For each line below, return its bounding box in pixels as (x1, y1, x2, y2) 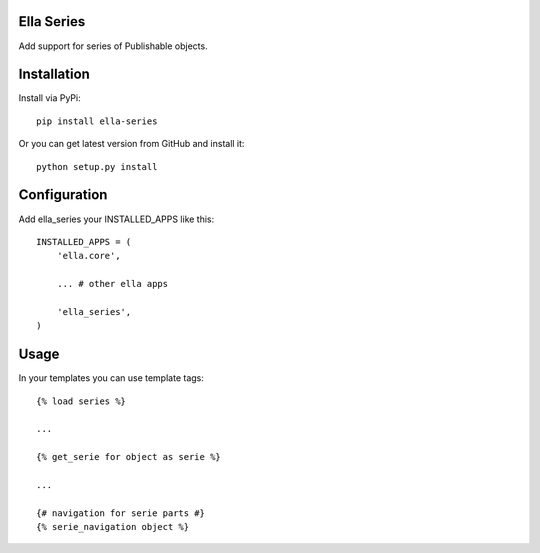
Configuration (18, 186, 108, 204)
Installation (18, 66, 90, 83)
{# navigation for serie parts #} (36, 507, 205, 519)
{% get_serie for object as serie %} (36, 451, 222, 463)
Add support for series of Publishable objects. (18, 40, 209, 52)
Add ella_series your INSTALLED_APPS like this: (18, 213, 215, 225)
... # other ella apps (56, 278, 169, 290)
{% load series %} (36, 395, 127, 407)
